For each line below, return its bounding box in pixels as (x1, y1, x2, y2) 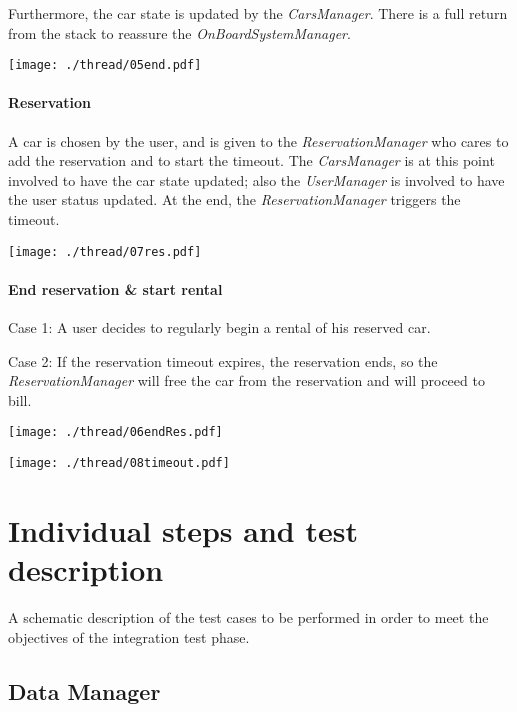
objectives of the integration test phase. (8, 626, 250, 647)
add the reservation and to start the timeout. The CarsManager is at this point (8, 150, 495, 171)
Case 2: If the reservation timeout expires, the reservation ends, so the (8, 350, 438, 371)
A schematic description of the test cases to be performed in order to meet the (8, 607, 489, 628)
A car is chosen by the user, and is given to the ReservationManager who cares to (8, 130, 509, 151)
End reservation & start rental (8, 278, 223, 299)
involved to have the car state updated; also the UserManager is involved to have (8, 169, 505, 190)
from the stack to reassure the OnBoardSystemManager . (8, 22, 351, 43)
